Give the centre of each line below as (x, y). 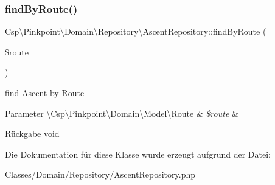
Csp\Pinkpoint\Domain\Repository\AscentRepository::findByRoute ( (136, 31)
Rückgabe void (32, 134)
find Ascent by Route (45, 92)
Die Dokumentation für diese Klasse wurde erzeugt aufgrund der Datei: (138, 154)
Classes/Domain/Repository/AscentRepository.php (100, 174)
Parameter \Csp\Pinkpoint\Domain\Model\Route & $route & (122, 113)
